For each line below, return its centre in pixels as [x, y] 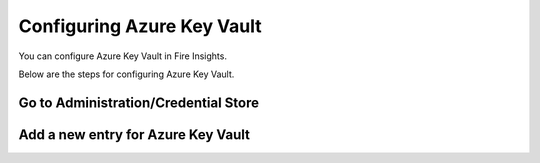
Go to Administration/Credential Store [139, 102]
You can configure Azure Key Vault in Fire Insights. [122, 56]
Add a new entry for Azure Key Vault [134, 134]
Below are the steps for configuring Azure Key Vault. [126, 74]
